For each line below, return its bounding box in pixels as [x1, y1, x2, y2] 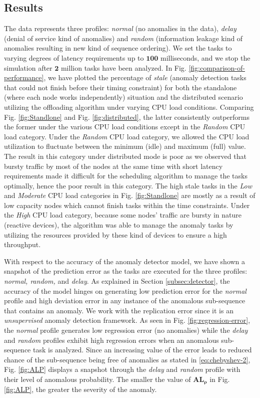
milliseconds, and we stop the [160, 52, 250, 63]
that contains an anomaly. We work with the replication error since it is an [4, 305, 233, 315]
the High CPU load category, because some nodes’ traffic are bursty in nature [4, 210, 242, 220]
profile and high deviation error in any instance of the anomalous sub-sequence [4, 295, 245, 306]
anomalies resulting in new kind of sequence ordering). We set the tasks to [4, 43, 232, 53]
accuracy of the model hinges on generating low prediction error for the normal [4, 285, 246, 296]
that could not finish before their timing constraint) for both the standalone [4, 82, 237, 92]
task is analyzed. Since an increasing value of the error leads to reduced [33, 344, 252, 355]
